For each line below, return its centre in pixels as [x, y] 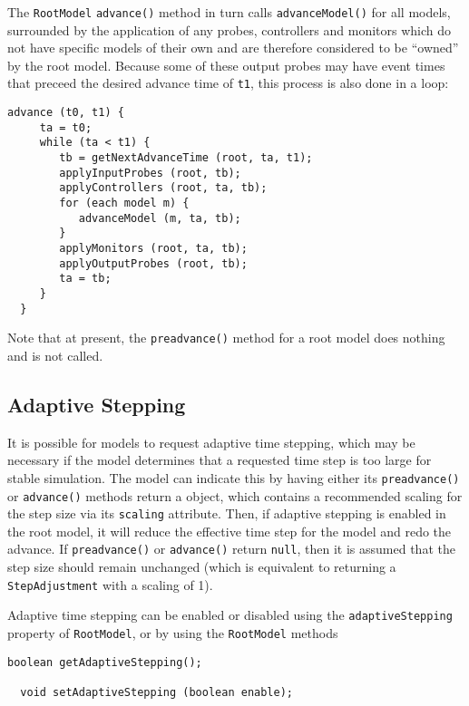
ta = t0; [66, 127]
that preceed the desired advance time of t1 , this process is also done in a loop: [228, 83]
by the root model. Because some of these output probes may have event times [226, 65]
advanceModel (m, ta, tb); [160, 218]
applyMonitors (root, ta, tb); [153, 248]
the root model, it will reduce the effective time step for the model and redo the [230, 531]
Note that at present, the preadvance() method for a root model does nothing [226, 338]
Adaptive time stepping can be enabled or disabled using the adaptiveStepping [230, 615]
